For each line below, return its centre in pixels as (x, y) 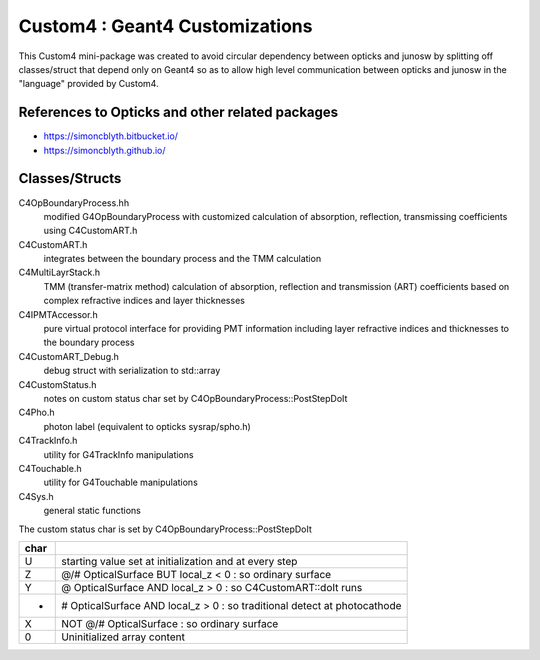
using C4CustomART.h (90, 231)
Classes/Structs (70, 178)
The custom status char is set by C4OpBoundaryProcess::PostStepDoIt (165, 529)
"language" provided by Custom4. (88, 84)
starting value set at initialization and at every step (179, 561)
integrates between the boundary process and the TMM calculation (182, 259)
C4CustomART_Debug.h (69, 356)
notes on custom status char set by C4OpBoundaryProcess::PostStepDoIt (195, 398)
